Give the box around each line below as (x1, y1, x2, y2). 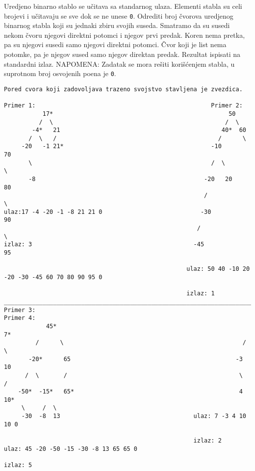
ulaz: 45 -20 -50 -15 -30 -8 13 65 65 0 (4, 445, 138, 452)
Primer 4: (4, 314, 36, 322)
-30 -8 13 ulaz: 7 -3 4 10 (21, 413, 246, 420)
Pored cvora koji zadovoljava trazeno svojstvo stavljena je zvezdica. (4, 85, 243, 93)
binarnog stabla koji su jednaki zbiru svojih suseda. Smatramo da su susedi (4, 20, 230, 30)
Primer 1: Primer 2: (4, 102, 243, 109)
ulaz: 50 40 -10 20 (186, 265, 250, 273)
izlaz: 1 (186, 290, 215, 297)
